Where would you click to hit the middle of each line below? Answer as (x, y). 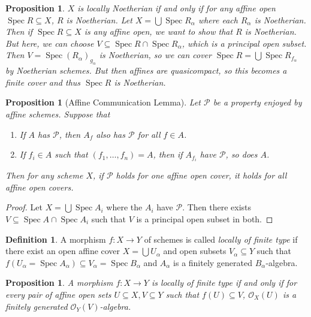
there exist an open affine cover (63, 251)
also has (111, 134)
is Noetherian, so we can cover (155, 55)
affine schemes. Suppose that (58, 114)
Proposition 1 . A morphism (59, 283)
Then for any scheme (44, 175)
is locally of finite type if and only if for (224, 283)
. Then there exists (217, 207)
